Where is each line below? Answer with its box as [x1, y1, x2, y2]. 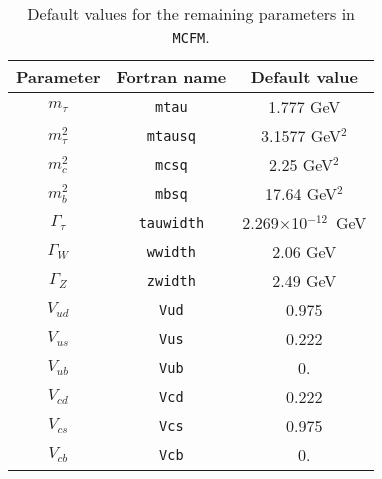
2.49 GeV [272, 269, 337, 292]
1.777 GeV [268, 95, 341, 118]
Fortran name [116, 65, 227, 88]
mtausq [146, 127, 196, 144]
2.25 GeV [268, 153, 334, 176]
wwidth [146, 243, 196, 260]
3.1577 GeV [260, 124, 342, 147]
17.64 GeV [264, 182, 338, 205]
